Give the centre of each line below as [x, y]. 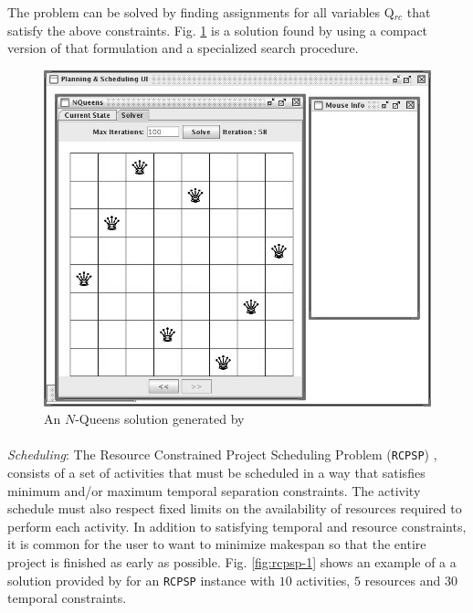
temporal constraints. [67, 598]
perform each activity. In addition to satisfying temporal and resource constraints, [237, 526]
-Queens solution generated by [160, 419]
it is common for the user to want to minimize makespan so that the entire [217, 544]
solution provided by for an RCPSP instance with [142, 580]
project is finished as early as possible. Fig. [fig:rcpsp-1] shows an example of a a [232, 562]
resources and [403, 580]
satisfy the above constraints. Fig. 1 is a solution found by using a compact [218, 30]
